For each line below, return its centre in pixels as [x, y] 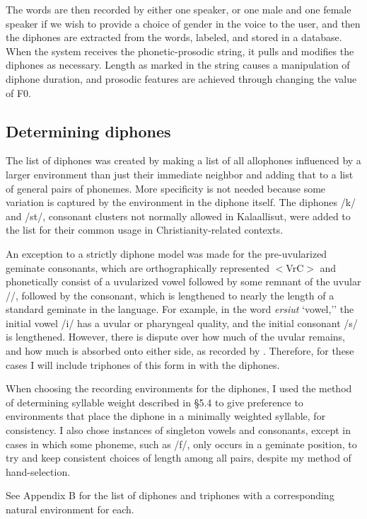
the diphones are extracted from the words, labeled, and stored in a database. [174, 37]
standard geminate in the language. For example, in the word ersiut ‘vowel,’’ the [180, 309]
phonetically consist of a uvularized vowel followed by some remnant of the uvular [183, 281]
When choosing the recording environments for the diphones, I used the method [179, 388]
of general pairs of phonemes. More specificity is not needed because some [166, 188]
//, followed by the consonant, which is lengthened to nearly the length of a [170, 295]
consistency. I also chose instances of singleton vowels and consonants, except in [178, 430]
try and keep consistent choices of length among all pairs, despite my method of [179, 458]
